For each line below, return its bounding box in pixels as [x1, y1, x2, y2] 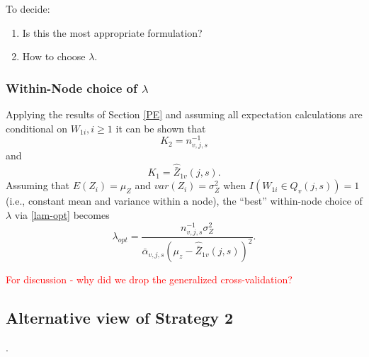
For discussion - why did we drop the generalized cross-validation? [6, 272, 293, 287]
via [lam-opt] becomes [14, 208, 110, 222]
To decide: [6, 1, 50, 16]
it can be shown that [115, 120, 206, 135]
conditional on [6, 120, 68, 135]
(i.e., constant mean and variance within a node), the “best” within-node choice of [6, 193, 363, 208]
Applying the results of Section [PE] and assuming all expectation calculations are [6, 107, 363, 121]
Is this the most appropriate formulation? [22, 25, 203, 40]
